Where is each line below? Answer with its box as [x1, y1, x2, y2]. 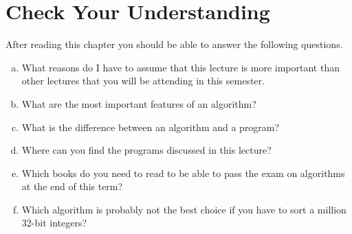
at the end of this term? [21, 179, 123, 194]
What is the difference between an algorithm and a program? [21, 119, 280, 134]
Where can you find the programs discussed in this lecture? [21, 143, 272, 157]
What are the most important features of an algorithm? [21, 96, 256, 110]
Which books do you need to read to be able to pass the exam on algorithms [21, 165, 345, 180]
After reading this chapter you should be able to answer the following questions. [5, 37, 343, 51]
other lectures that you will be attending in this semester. [21, 73, 265, 88]
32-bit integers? [21, 215, 87, 230]
